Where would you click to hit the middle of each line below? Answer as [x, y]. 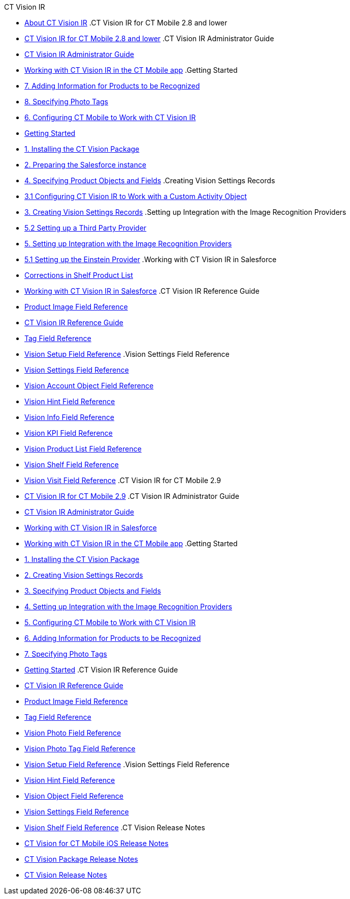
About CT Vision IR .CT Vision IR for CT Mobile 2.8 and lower [126, 23]
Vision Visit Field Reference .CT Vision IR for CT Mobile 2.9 [123, 480]
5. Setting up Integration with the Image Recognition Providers [128, 244]
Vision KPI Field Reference [69, 433]
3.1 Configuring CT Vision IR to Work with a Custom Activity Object [136, 196]
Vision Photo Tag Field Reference [80, 749]
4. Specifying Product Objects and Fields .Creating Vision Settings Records [150, 180]
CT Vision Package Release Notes [81, 859]
